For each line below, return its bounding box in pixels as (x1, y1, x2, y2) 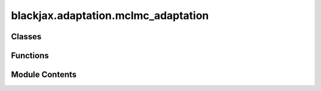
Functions (11, 51, 49, 61)
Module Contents (11, 70, 77, 80)
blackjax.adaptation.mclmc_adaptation (11, 9, 209, 22)
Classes (11, 32, 42, 42)
